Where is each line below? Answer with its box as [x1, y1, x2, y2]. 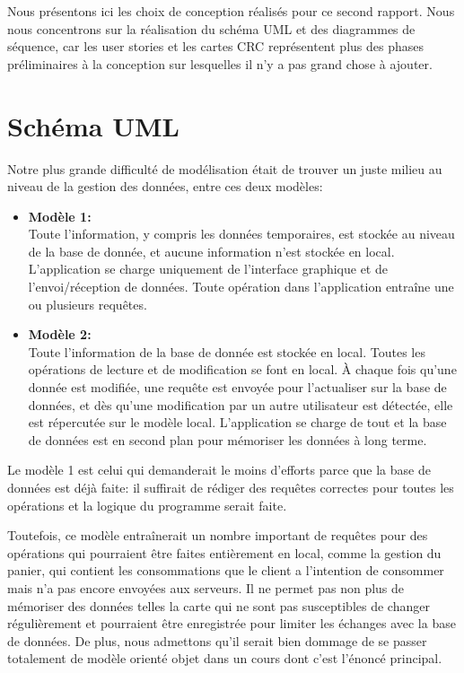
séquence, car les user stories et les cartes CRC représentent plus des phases [7, 37, 425, 56]
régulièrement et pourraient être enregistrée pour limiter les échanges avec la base [7, 614, 456, 633]
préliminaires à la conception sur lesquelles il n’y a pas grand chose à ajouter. [7, 54, 433, 73]
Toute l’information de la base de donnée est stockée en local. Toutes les [28, 342, 425, 361]
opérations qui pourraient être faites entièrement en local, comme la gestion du [7, 543, 442, 562]
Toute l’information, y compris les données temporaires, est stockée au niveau [28, 224, 455, 243]
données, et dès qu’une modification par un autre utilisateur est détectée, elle [28, 395, 453, 414]
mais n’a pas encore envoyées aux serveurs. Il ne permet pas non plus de [7, 578, 405, 597]
